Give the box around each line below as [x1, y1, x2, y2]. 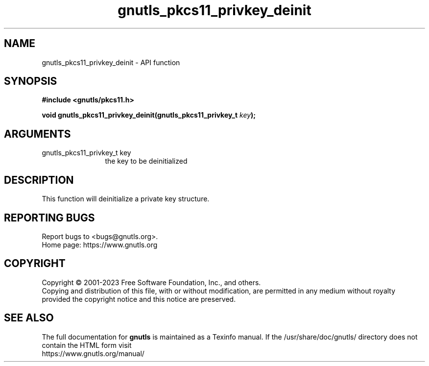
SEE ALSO [4, 312, 54, 324]
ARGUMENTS [4, 127, 71, 140]
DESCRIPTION [4, 173, 74, 186]
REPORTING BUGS [4, 211, 95, 224]
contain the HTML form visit [42, 341, 132, 349]
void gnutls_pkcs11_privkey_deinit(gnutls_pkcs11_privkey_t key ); [42, 111, 256, 120]
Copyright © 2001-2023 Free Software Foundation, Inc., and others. [42, 278, 261, 287]
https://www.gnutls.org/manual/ [42, 349, 144, 358]
